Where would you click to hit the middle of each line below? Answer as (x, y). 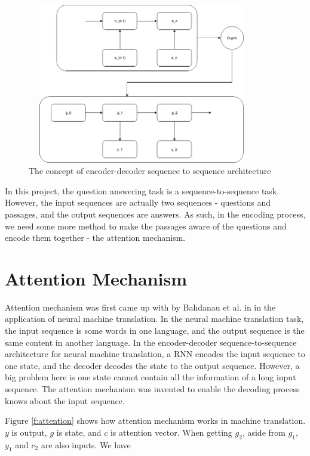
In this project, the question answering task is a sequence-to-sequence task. (142, 190)
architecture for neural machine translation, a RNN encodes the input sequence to (155, 354)
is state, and (79, 432)
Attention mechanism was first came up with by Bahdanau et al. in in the (140, 307)
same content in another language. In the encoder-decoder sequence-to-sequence (151, 342)
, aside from (264, 432)
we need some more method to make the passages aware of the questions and (146, 226)
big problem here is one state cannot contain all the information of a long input (151, 377)
